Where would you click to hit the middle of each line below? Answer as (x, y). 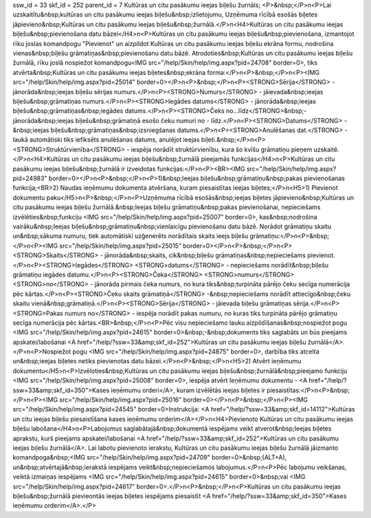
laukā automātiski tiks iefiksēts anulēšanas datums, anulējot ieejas (106, 140)
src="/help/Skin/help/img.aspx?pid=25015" (121, 246)
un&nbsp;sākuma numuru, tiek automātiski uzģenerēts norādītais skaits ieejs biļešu (131, 236)
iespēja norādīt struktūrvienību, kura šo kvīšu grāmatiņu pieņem (222, 149)
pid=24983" (30, 178)
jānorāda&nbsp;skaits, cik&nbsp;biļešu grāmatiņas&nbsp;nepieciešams (205, 255)
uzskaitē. (326, 149)
